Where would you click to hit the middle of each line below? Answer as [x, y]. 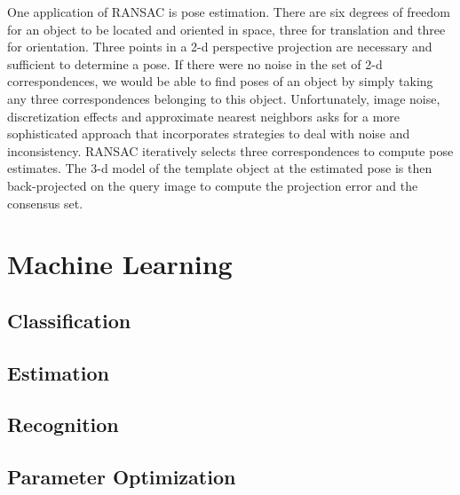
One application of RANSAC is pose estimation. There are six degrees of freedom [229, 12]
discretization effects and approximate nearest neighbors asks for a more [204, 116]
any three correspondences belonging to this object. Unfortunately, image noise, [224, 98]
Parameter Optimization [122, 477]
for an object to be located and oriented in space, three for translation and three [226, 29]
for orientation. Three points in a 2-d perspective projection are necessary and [220, 47]
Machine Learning [120, 264]
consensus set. [45, 203]
